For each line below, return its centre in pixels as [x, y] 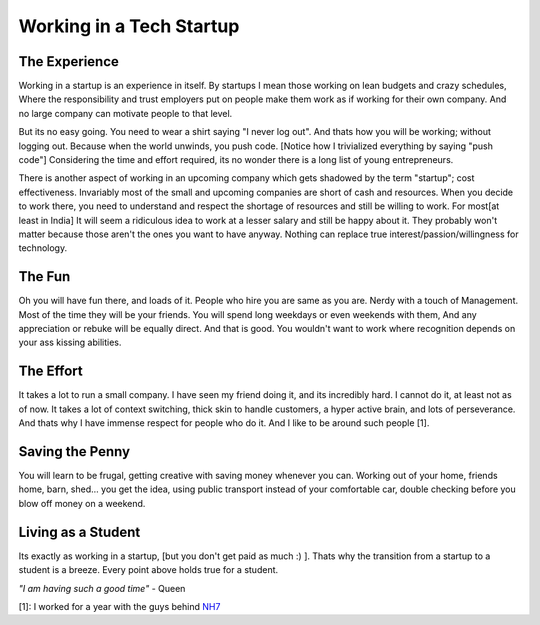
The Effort [51, 371]
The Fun [44, 276]
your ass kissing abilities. [70, 342]
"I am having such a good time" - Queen [102, 588]
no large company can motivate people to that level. [125, 113]
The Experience [69, 61]
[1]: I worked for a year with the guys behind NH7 [119, 606]
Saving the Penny [74, 451]
